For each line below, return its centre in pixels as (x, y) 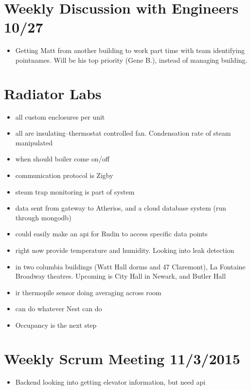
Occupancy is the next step (56, 325)
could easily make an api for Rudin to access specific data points (111, 234)
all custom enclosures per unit (60, 116)
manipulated (34, 142)
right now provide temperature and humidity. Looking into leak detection (125, 250)
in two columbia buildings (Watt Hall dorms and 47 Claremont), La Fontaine (130, 266)
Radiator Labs (53, 93)
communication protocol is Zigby (64, 175)
